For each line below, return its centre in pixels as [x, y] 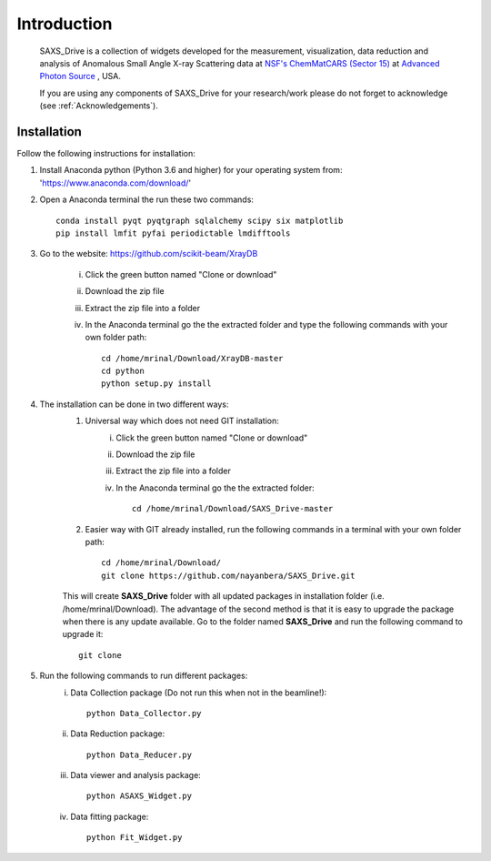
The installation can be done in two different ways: [134, 404]
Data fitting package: [110, 816]
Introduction [65, 24]
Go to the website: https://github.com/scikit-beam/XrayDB [149, 254]
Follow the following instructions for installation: [106, 154]
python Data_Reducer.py [140, 755]
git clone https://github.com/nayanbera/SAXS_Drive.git [228, 575]
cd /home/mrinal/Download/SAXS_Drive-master [233, 509]
